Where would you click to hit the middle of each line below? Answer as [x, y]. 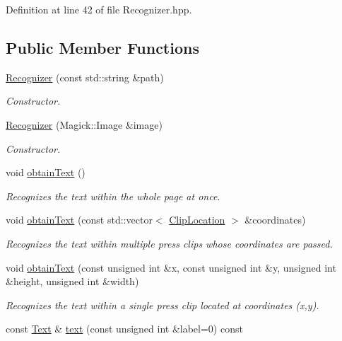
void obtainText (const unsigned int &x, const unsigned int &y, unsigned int [171, 267]
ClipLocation [197, 220]
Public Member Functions [102, 47]
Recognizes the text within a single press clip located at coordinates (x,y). [163, 305]
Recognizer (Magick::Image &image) [84, 124]
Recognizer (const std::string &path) [85, 77]
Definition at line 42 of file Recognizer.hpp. [99, 9]
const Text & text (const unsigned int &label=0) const [124, 329]
